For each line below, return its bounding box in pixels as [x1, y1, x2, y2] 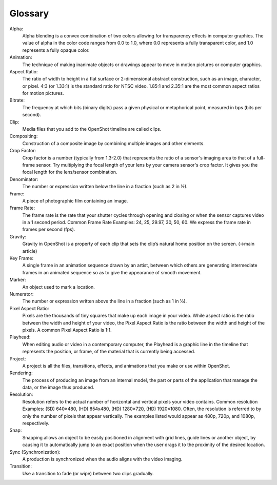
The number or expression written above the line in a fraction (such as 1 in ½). [22, 298, 187, 305]
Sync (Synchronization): [9, 449, 61, 455]
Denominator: [9, 176, 38, 182]
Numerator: [9, 291, 34, 297]
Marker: [9, 277, 26, 283]
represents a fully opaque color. [22, 47, 90, 53]
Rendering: [9, 370, 33, 376]
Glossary [9, 8, 49, 19]
